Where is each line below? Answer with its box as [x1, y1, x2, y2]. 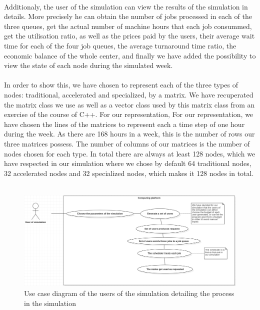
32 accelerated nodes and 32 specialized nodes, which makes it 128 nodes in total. [4, 167, 254, 178]
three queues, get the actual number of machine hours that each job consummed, [4, 20, 252, 31]
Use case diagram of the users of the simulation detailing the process [24, 288, 234, 298]
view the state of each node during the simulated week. [4, 60, 173, 70]
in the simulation [24, 297, 76, 308]
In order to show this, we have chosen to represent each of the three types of [4, 79, 238, 90]
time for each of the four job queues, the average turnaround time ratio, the [4, 40, 236, 50]
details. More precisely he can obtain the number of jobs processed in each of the [4, 11, 252, 21]
